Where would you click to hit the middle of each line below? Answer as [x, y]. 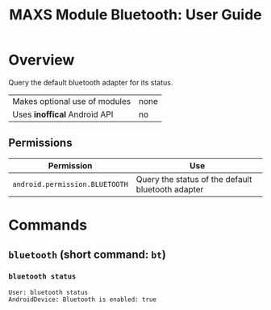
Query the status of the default [194, 179]
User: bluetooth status [48, 292]
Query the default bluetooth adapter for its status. [91, 82]
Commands [48, 225]
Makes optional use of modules [72, 101]
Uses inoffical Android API [63, 114]
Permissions [40, 143]
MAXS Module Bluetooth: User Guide [135, 15]
